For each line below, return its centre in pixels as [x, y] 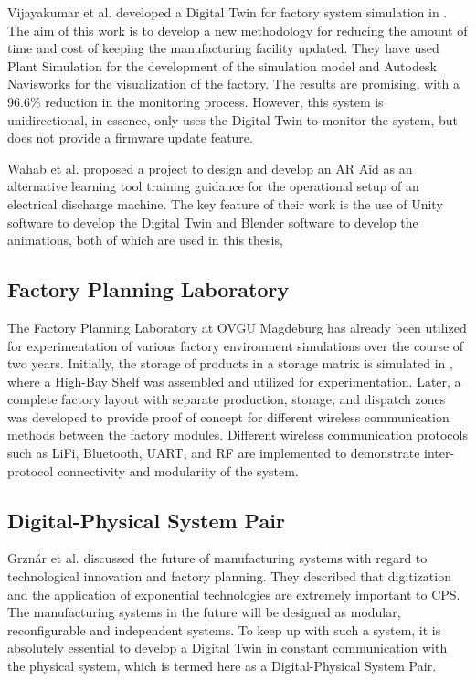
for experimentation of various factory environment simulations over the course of [236, 345]
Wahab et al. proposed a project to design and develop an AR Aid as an [210, 168]
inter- [439, 453]
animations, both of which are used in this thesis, [145, 240]
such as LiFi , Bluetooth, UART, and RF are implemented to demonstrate [214, 453]
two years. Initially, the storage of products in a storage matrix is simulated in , [230, 363]
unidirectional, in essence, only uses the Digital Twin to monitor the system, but [233, 119]
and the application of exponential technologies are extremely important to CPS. [234, 594]
